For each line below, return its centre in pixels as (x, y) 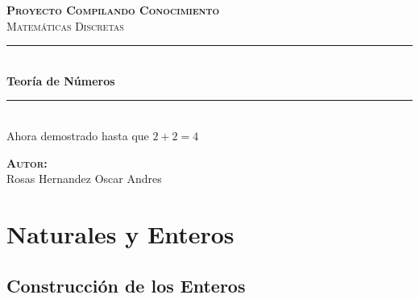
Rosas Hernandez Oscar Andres (84, 179)
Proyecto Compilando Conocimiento (113, 10)
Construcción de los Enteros (126, 285)
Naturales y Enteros (120, 233)
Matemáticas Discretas (65, 25)
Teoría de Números (61, 80)
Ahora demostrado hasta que (78, 135)
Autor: (27, 162)
